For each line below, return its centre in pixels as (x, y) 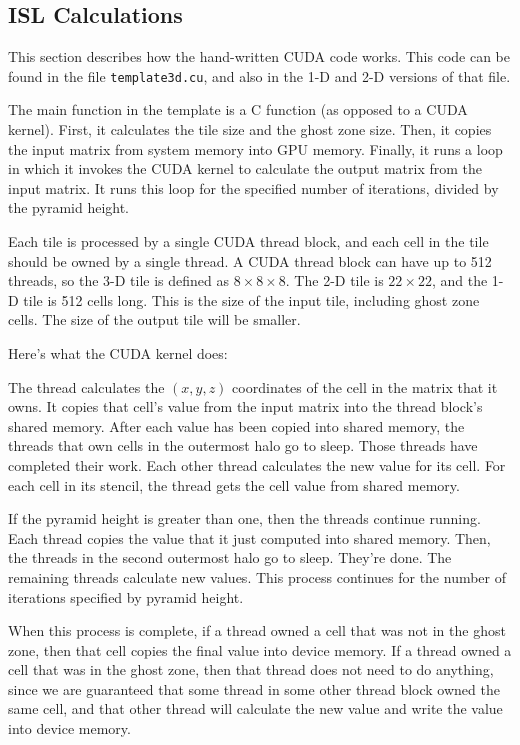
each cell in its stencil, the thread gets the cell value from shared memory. (234, 484)
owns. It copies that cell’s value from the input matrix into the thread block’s (245, 406)
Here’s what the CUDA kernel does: (118, 352)
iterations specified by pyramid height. (126, 596)
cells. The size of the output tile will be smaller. (154, 319)
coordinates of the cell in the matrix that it (365, 386)
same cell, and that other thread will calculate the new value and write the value (255, 708)
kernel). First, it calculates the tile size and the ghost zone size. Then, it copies (250, 129)
